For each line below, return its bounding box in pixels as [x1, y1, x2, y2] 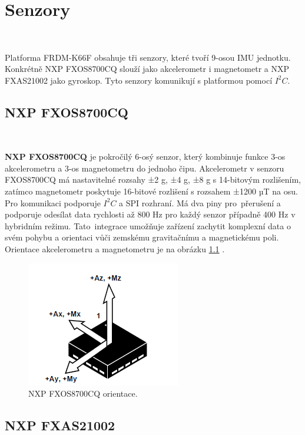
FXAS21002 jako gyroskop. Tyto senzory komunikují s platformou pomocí [5, 74, 273, 86]
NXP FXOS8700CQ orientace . [28, 387, 138, 400]
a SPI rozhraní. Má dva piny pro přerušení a [119, 196, 281, 209]
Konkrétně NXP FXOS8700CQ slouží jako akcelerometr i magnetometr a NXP [5, 62, 290, 75]
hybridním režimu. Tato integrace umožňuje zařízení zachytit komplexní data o [5, 219, 291, 232]
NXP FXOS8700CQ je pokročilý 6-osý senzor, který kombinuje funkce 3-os [5, 150, 286, 163]
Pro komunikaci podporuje [5, 196, 101, 209]
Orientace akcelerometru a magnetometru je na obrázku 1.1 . [5, 243, 225, 255]
